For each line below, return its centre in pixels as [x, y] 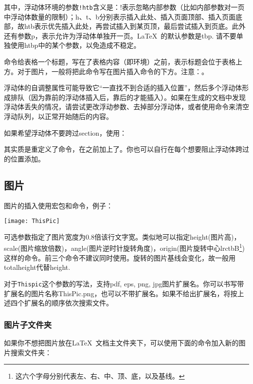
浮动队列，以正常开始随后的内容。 [58, 116]
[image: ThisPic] [32, 221]
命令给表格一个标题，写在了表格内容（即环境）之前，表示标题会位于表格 [120, 62]
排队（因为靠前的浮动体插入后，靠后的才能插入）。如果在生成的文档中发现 [128, 97]
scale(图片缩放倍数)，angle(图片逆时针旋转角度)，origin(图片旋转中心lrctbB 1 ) [125, 247]
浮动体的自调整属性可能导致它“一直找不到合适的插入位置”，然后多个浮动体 [123, 88]
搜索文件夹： [31, 352]
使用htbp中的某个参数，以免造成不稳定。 [75, 45]
